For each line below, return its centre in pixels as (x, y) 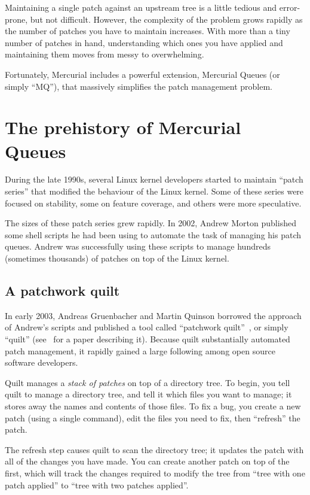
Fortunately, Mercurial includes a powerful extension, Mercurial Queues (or (142, 74)
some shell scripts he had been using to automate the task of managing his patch (153, 234)
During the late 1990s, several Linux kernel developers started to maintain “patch (154, 179)
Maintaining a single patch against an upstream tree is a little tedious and (141, 7)
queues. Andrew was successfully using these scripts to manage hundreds (138, 246)
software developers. (42, 362)
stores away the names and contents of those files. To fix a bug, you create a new (153, 406)
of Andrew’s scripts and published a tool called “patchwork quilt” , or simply (147, 327)
